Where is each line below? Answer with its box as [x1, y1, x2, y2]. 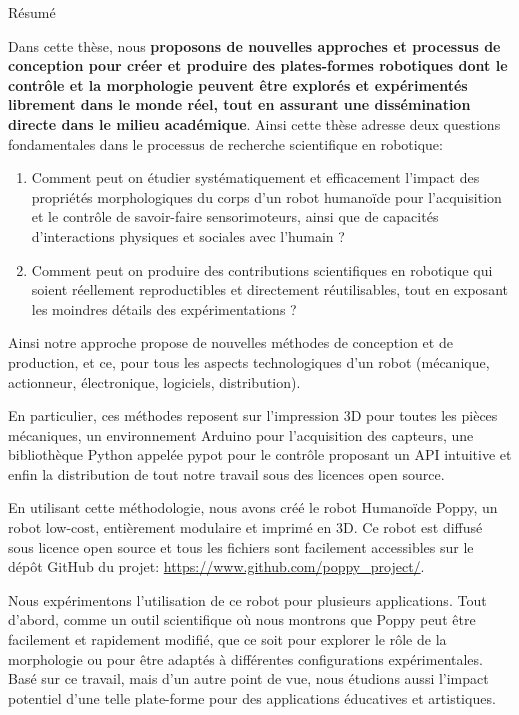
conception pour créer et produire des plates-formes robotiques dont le [8, 55, 508, 76]
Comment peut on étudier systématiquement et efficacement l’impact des [31, 167, 480, 188]
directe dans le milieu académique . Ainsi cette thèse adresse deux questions [8, 113, 501, 134]
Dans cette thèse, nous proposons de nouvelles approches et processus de [8, 35, 501, 56]
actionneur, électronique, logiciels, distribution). [8, 371, 301, 392]
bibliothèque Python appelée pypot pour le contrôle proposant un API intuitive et [8, 444, 512, 465]
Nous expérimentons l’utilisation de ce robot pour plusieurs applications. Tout [8, 589, 487, 610]
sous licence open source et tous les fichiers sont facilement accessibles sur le [8, 536, 474, 557]
